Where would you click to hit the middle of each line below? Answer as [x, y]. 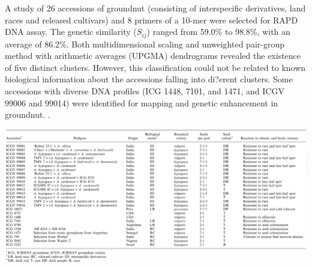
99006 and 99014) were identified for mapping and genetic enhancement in [142, 102]
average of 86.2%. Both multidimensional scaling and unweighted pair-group [145, 44]
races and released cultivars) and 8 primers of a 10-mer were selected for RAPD [151, 20]
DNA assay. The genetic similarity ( [71, 32]
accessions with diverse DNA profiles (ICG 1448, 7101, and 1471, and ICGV [145, 91]
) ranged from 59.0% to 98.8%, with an [218, 32]
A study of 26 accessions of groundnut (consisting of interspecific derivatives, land [155, 8]
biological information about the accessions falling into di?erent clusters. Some [149, 79]
